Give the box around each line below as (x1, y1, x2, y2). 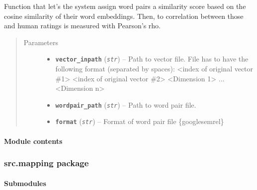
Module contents (4, 135, 63, 146)
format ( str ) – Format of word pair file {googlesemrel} (55, 116, 224, 127)
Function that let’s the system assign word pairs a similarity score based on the (4, 1, 246, 11)
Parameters (23, 37, 58, 47)
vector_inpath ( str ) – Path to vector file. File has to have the (55, 54, 249, 64)
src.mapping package (4, 157, 89, 169)
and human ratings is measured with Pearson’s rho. (4, 20, 161, 31)
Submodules (4, 178, 46, 188)
